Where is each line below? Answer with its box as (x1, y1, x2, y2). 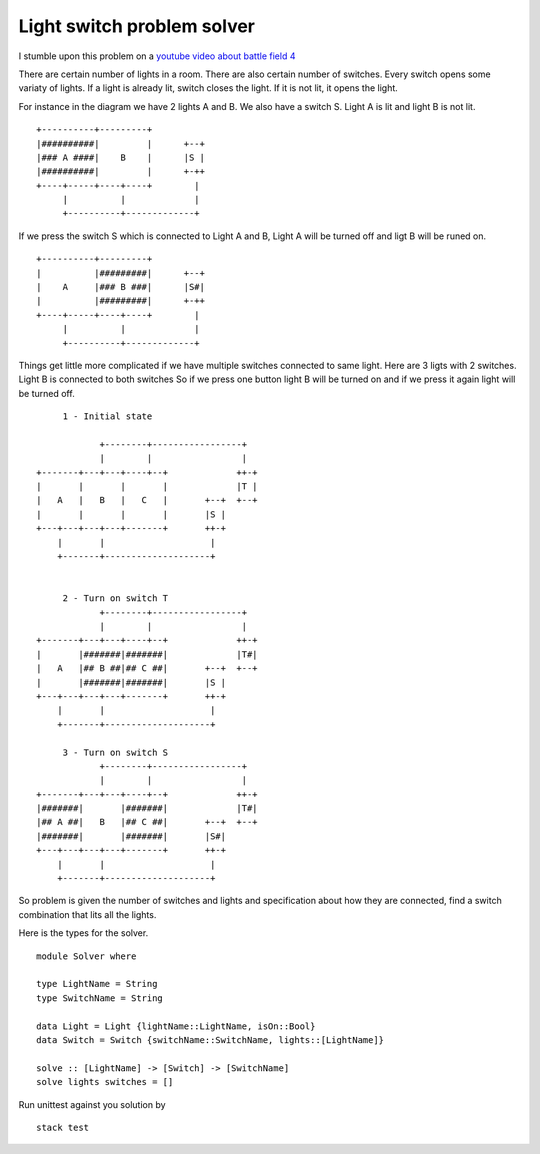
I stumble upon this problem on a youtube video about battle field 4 (18, 50, 296, 62)
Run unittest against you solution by (18, 1098, 166, 1110)
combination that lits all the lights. (18, 908, 157, 920)
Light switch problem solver (18, 15, 255, 37)
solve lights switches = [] (36, 1076, 174, 1088)
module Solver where (36, 950, 137, 962)
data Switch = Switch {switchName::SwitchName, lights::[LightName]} (36, 1034, 385, 1045)
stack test (36, 1121, 90, 1133)
